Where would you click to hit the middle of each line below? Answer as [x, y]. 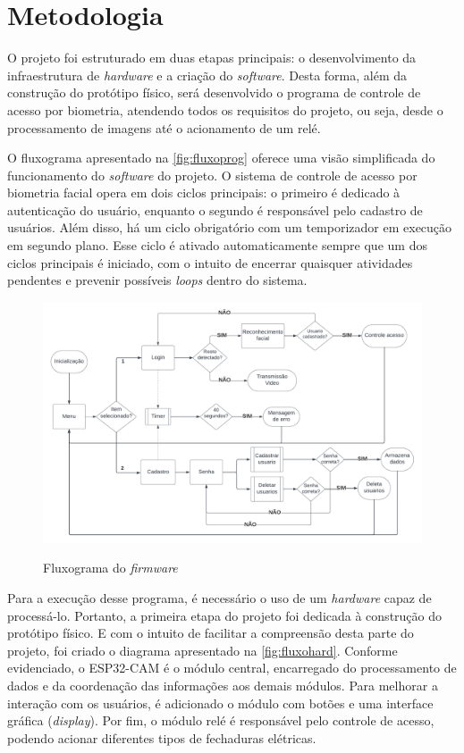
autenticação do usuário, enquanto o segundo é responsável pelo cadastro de [215, 209]
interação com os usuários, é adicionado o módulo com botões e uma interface [220, 703]
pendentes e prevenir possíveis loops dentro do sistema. [157, 280]
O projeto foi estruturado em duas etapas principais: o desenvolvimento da [212, 58]
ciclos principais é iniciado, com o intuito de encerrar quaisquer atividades [210, 262]
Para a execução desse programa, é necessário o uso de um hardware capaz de [219, 598]
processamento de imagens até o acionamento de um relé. [164, 127]
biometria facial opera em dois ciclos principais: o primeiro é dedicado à [204, 192]
